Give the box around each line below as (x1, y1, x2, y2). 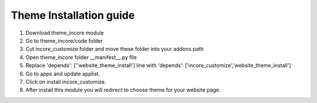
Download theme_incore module (25, 29, 104, 36)
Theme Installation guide (11, 9, 135, 22)
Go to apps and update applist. (25, 70, 100, 77)
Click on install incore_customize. (25, 78, 107, 85)
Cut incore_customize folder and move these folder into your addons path (25, 46, 204, 53)
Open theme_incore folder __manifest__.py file (25, 53, 137, 61)
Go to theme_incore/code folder (25, 37, 103, 44)
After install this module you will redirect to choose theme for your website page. (25, 87, 221, 94)
